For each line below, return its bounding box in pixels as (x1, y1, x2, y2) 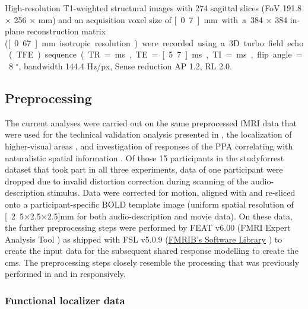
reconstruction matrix (27, 25, 106, 37)
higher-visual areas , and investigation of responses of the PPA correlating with (5, 139, 293, 152)
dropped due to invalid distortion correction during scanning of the (5, 174, 249, 187)
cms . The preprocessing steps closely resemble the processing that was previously (5, 256, 300, 268)
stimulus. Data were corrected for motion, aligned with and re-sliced (47, 186, 296, 199)
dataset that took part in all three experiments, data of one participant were (5, 163, 283, 176)
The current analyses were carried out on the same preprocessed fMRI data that (5, 116, 297, 129)
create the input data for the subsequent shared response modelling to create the (5, 244, 299, 257)
